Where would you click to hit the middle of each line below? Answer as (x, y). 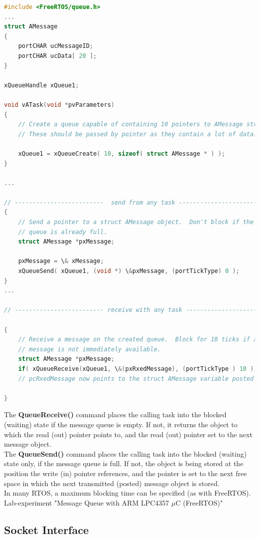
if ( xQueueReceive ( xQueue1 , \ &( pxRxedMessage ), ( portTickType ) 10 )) (138, 369)
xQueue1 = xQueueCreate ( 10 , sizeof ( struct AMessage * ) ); (122, 153)
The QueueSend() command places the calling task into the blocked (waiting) (126, 453)
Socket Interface (47, 529)
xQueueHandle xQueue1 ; (42, 85)
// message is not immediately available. (89, 349)
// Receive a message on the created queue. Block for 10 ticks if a (138, 340)
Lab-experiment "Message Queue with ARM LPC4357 (87, 502)
